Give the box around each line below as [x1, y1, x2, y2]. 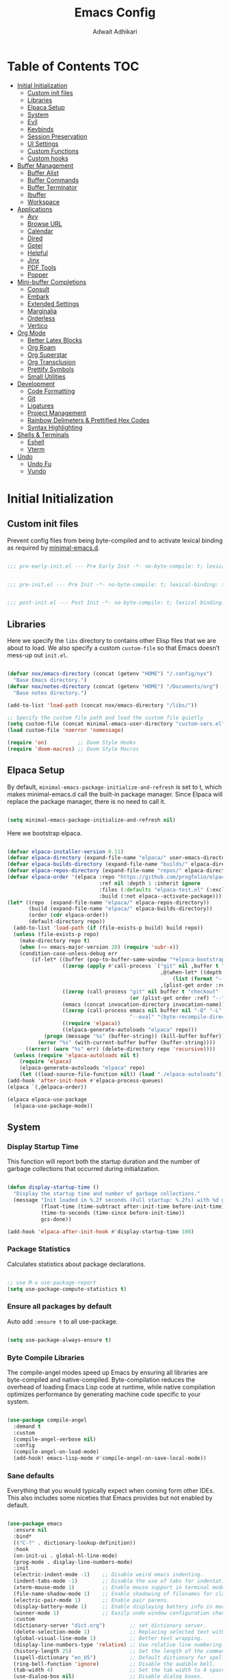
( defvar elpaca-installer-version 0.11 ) [7, 848, 125, 855]
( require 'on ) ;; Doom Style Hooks [7, 740, 136, 746]
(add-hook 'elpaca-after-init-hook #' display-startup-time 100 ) [7, 1228, 194, 1235]
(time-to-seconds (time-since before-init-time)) [40, 1209, 186, 1216]
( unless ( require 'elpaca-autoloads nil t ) [13, 1052, 139, 1059]
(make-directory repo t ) [19, 937, 90, 944]
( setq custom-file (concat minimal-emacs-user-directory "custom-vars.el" [7, 720, 225, 727]
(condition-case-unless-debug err [19, 950, 118, 957]
